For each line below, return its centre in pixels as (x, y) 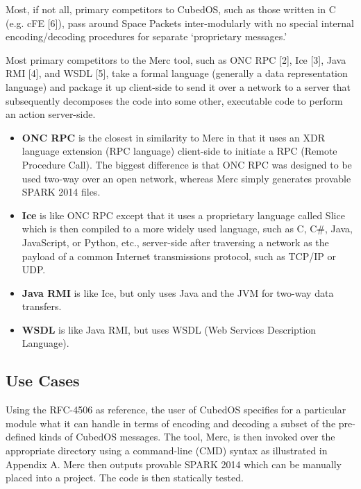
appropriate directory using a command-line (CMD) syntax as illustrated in (167, 451)
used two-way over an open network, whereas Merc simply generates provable (186, 178)
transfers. (42, 306)
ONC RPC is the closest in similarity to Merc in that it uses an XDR (174, 137)
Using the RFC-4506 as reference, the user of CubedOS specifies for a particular (176, 410)
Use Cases (43, 380)
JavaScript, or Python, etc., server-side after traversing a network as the (175, 242)
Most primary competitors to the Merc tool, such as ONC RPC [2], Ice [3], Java (176, 59)
